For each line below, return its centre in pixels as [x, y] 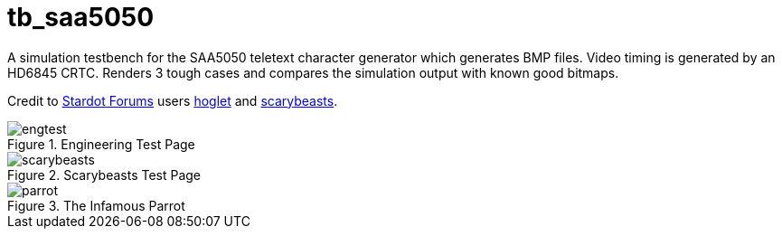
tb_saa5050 [81, 17]
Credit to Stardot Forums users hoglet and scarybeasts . [173, 100]
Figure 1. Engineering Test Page [101, 144]
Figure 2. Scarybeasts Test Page [104, 175]
